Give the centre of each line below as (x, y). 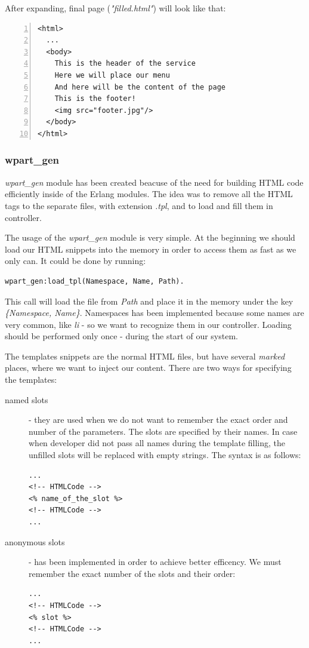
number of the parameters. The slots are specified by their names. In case (163, 431)
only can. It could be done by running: (75, 261)
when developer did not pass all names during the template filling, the (157, 443)
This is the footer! (95, 99)
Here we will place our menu (112, 75)
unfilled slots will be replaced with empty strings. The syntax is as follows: (165, 455)
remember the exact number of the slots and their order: (132, 573)
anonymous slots (35, 541)
